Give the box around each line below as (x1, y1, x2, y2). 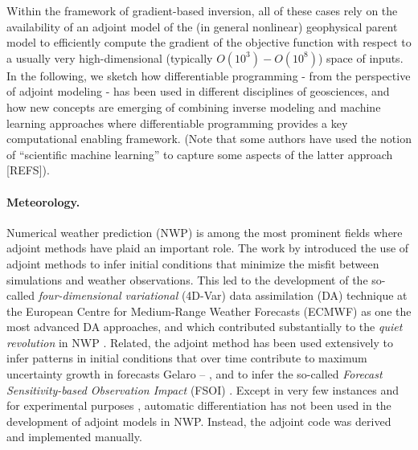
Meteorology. (6, 193, 80, 210)
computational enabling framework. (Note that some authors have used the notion (6, 130, 412, 147)
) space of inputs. (318, 49, 404, 66)
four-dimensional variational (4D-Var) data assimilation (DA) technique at (38, 287, 408, 304)
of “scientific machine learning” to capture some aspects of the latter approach (6, 145, 393, 162)
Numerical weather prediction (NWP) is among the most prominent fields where (6, 223, 403, 240)
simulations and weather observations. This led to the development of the (6, 271, 368, 288)
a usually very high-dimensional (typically (6, 49, 213, 66)
